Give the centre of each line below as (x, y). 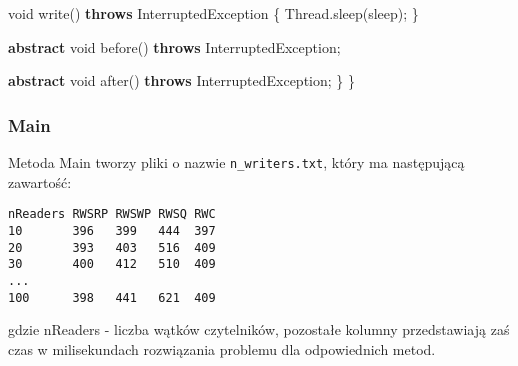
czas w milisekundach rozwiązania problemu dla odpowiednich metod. (222, 348)
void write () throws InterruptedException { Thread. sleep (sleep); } (213, 13)
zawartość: (40, 181)
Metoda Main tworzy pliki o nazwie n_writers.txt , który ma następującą (236, 162)
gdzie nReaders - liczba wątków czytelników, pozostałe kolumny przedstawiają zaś (259, 329)
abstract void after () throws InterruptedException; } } (181, 80)
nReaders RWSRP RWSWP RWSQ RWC (112, 214)
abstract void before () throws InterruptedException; (174, 46)
